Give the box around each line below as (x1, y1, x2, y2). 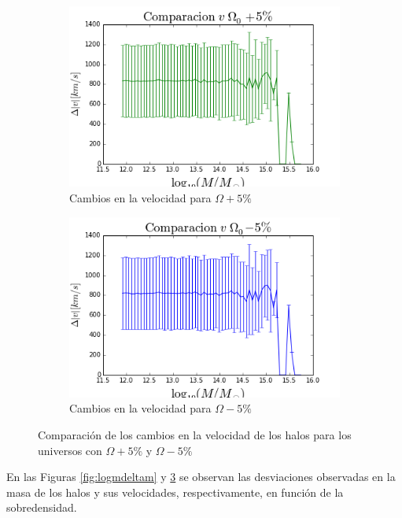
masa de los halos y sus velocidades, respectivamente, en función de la (6, 483, 344, 500)
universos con (38, 442, 102, 458)
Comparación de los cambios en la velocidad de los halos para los (38, 427, 352, 443)
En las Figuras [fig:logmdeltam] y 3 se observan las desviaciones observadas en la (6, 468, 396, 485)
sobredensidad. (6, 499, 77, 516)
